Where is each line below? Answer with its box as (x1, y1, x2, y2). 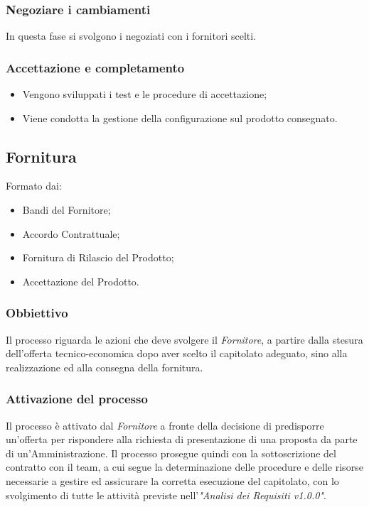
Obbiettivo (6, 304, 68, 322)
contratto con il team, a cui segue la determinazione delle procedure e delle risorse (6, 459, 363, 474)
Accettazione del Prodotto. (22, 273, 139, 288)
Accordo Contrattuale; (22, 226, 120, 241)
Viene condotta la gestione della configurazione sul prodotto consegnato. (22, 110, 338, 125)
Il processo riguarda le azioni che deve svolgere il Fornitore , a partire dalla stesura (6, 332, 363, 347)
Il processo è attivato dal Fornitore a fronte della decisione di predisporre (6, 418, 324, 432)
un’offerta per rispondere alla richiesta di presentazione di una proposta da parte (6, 432, 358, 447)
